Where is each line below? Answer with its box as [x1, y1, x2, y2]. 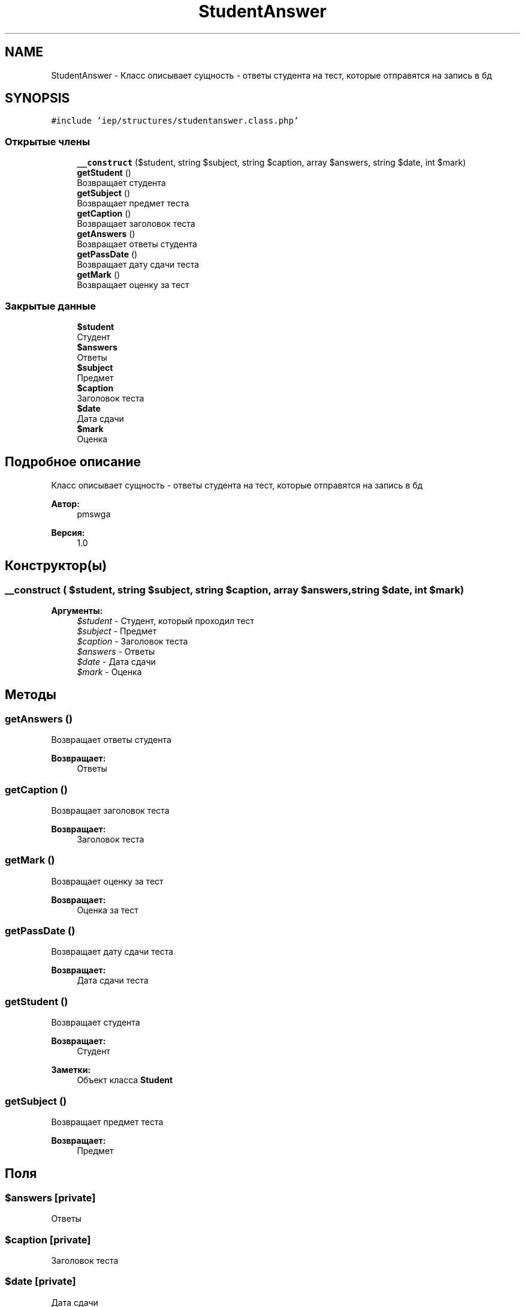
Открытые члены [5, 135, 90, 148]
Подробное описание [5, 454, 141, 470]
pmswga [77, 508, 111, 519]
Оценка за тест [77, 904, 138, 915]
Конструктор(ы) [5, 558, 107, 574]
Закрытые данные [5, 299, 96, 312]
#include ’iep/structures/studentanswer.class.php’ [51, 116, 299, 126]
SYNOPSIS [5, 91, 70, 106]
